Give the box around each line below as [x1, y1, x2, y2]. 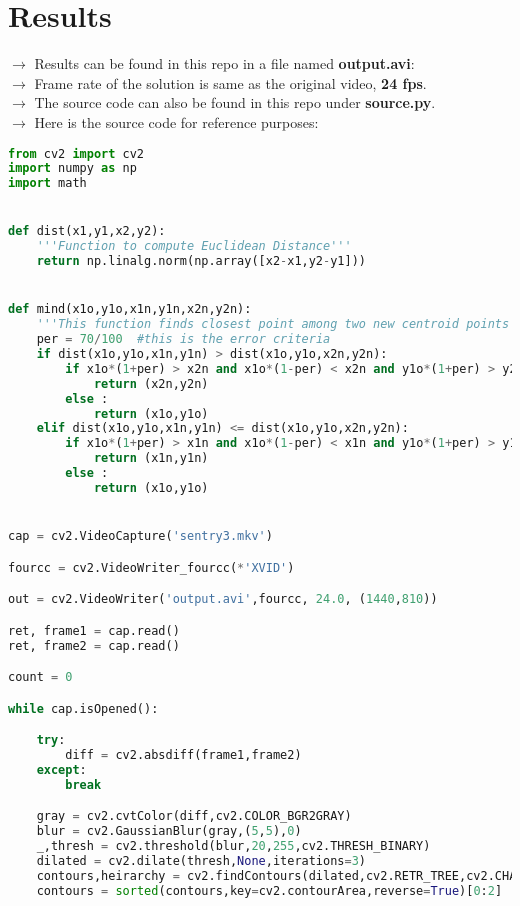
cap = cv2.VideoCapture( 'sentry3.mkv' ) [8, 529, 273, 544]
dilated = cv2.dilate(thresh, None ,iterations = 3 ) [36, 853, 367, 868]
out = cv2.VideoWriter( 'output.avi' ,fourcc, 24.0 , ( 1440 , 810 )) [8, 592, 438, 607]
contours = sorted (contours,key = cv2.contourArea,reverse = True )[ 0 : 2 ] [36, 883, 503, 898]
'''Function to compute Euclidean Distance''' [36, 239, 352, 254]
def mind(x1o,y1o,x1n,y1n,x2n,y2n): [8, 302, 252, 317]
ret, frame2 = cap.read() [8, 638, 180, 653]
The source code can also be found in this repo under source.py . [34, 92, 436, 113]
